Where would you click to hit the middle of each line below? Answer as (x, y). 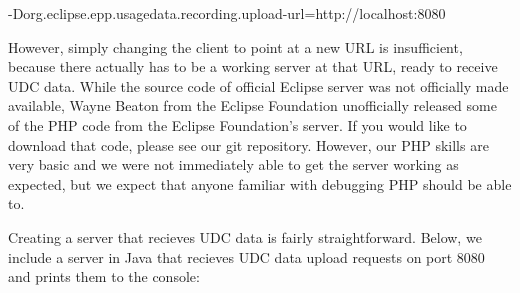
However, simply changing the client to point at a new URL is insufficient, (235, 46)
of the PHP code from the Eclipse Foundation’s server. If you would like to (237, 124)
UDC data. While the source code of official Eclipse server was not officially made (258, 85)
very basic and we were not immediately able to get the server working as (233, 164)
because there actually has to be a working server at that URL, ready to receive (253, 66)
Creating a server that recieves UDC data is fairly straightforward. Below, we (245, 236)
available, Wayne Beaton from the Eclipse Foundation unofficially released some (252, 105)
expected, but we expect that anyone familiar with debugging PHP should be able (260, 183)
